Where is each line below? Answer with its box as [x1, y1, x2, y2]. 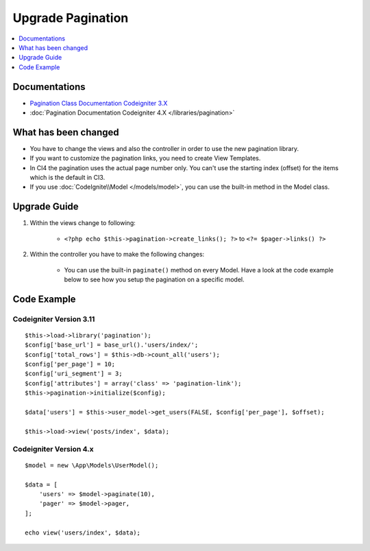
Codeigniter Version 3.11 [12, 314, 95, 324]
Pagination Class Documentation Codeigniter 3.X [29, 99, 168, 107]
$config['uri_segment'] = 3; [25, 370, 123, 377]
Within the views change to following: [29, 219, 136, 227]
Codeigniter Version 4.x [12, 444, 94, 454]
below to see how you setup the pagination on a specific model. [64, 275, 245, 283]
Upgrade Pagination [12, 10, 129, 25]
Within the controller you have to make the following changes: [29, 250, 205, 259]
